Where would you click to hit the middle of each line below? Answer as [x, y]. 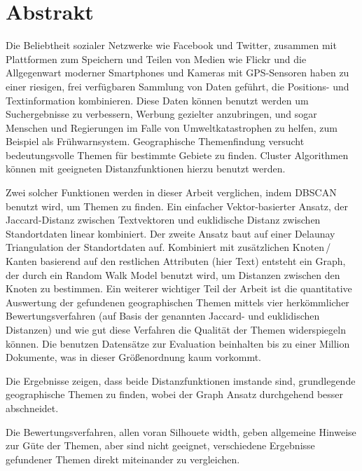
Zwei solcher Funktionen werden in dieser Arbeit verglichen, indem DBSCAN [171, 192]
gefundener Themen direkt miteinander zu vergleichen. [123, 459]
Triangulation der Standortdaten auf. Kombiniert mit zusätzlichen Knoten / [168, 247]
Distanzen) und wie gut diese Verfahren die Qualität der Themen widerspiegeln [176, 329]
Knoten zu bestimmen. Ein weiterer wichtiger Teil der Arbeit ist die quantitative [179, 288]
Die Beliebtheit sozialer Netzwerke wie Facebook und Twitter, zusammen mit [171, 45]
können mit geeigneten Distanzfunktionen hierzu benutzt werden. [146, 169]
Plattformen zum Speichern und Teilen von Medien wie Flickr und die [156, 59]
